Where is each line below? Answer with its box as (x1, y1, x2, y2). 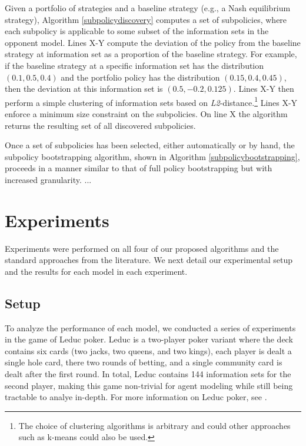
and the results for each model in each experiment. (5, 265, 188, 277)
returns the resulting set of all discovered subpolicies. (5, 119, 196, 131)
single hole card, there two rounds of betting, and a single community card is (5, 356, 282, 368)
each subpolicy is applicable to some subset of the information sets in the (5, 25, 269, 37)
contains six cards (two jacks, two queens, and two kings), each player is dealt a (5, 344, 292, 357)
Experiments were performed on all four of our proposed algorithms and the (5, 242, 279, 254)
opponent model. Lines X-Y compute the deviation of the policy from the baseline (5, 36, 301, 48)
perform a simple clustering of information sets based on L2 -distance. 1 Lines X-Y (5, 94, 298, 108)
